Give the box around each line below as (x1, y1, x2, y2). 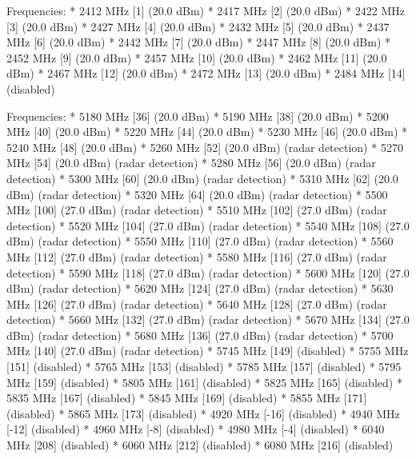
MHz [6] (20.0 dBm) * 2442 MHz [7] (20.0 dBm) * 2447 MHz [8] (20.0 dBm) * (6, 34, 391, 50)
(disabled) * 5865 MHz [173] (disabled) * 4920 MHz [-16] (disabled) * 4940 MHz (6, 405, 400, 421)
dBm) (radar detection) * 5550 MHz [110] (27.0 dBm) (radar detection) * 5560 (6, 233, 394, 249)
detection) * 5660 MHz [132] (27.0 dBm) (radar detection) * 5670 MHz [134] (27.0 (6, 311, 410, 328)
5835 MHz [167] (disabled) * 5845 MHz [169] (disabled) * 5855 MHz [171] (6, 389, 367, 406)
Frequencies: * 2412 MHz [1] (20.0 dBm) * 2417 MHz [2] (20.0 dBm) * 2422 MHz (6, 2, 406, 18)
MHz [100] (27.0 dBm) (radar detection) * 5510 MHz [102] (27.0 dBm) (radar (6, 202, 387, 218)
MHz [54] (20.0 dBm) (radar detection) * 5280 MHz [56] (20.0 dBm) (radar (6, 154, 376, 171)
